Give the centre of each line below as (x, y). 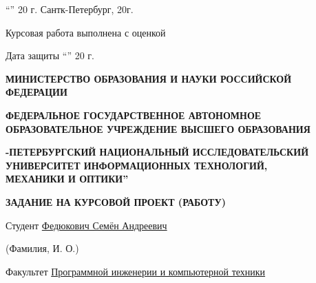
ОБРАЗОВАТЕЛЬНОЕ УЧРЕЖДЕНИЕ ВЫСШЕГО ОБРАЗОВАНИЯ (158, 128)
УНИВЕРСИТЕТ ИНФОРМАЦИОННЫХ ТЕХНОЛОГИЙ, (137, 165)
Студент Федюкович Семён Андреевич (86, 225)
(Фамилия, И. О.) (42, 248)
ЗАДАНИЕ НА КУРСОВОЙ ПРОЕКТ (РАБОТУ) (116, 201)
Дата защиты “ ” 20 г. (50, 55)
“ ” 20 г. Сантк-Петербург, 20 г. (70, 9)
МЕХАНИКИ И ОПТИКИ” (67, 179)
